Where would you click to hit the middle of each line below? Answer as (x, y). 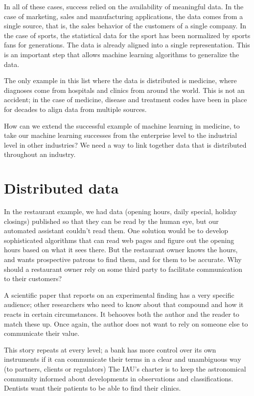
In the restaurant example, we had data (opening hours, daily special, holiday (120, 211)
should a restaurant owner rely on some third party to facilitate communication (123, 269)
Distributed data (61, 188)
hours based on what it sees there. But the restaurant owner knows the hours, (121, 250)
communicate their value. (42, 333)
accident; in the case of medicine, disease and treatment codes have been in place (126, 99)
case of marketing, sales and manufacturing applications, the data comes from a (124, 16)
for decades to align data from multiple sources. (75, 109)
